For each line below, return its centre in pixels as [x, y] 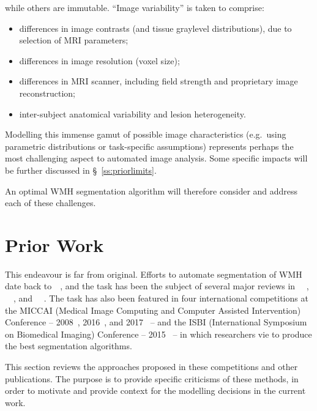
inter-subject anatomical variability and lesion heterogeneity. [132, 113]
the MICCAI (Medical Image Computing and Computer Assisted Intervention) [153, 310]
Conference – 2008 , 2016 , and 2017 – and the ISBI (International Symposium [156, 322]
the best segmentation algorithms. [69, 346]
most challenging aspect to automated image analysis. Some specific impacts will [156, 158]
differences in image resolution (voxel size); [99, 60]
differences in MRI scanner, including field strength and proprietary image [158, 81]
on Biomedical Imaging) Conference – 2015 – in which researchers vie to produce [158, 334]
